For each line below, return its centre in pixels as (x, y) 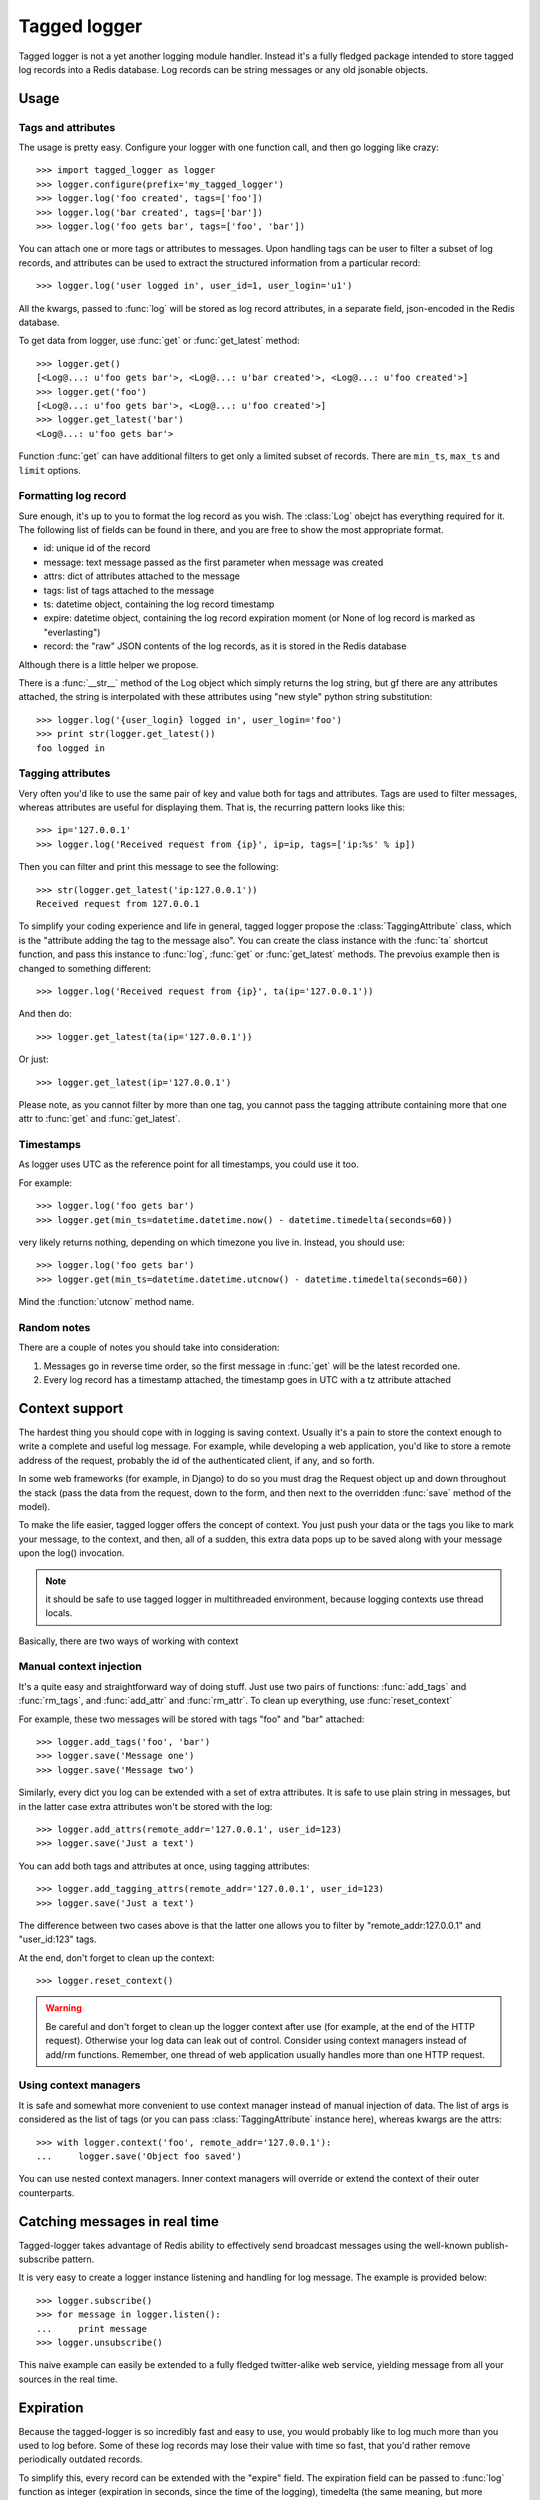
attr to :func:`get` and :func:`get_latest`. (99, 1119)
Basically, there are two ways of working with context (128, 1641)
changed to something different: (85, 968)
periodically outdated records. (80, 2459)
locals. (59, 1613)
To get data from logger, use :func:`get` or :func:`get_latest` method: (159, 341)
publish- (491, 2245)
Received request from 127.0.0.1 (118, 903)
